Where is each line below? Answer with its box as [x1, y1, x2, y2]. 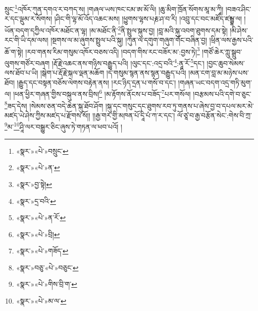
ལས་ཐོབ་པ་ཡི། [4, 67, 38, 78]
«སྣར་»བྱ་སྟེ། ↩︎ [16, 179, 52, 189]
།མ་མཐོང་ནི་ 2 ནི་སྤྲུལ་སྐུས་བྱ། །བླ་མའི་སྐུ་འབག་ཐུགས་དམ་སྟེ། [89, 23, 228, 35]
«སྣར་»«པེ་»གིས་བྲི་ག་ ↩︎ [16, 279, 77, 289]
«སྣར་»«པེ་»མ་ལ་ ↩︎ [16, 296, 66, 306]
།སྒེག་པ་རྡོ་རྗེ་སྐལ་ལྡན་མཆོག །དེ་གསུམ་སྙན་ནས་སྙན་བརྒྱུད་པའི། [40, 67, 186, 78]
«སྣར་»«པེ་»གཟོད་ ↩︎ [16, 246, 68, 256]
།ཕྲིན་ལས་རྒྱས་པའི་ [209, 35, 254, 45]
